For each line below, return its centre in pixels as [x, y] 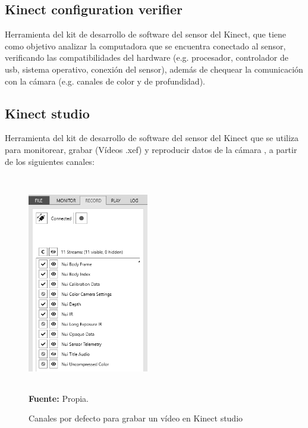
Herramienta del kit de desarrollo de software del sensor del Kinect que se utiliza [152, 138]
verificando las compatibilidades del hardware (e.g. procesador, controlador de [147, 57]
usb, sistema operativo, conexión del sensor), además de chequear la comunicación [154, 69]
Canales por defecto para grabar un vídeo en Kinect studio [136, 418]
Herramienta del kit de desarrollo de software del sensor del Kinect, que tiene [146, 34]
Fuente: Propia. [59, 398]
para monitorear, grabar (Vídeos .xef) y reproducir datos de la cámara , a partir [151, 149]
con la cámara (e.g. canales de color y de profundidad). [105, 81]
